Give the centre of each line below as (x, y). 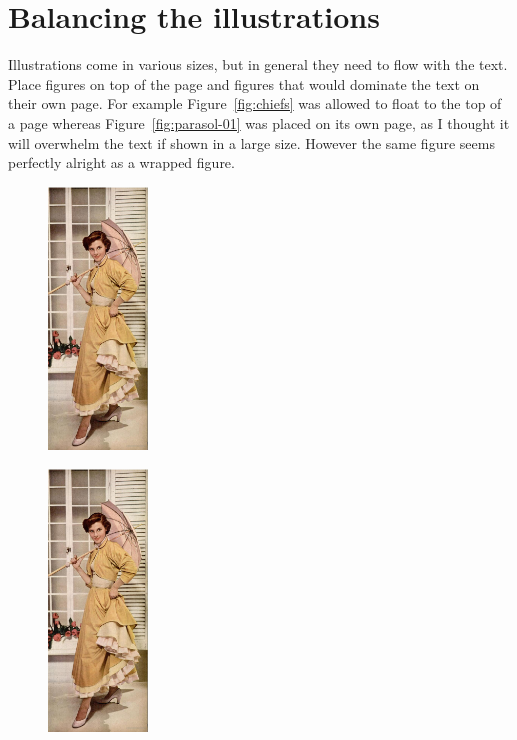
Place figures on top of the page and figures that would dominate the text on (244, 83)
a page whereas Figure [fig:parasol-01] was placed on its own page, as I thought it (259, 122)
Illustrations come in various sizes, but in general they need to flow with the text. (258, 64)
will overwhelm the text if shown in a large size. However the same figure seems (251, 142)
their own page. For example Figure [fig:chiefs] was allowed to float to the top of (255, 103)
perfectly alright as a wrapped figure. (121, 162)
